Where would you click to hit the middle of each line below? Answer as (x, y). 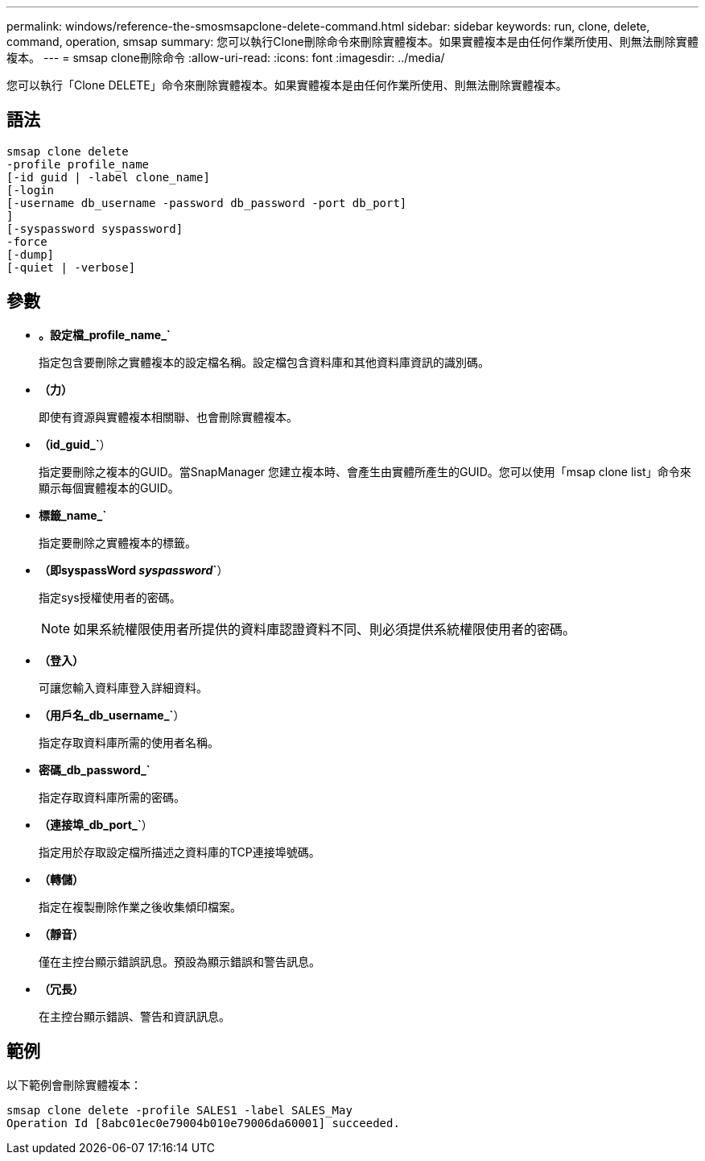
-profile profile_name (78, 164)
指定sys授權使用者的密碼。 (110, 597)
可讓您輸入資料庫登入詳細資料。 (123, 687)
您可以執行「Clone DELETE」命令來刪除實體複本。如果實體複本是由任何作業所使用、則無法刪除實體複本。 (287, 85)
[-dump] (31, 254)
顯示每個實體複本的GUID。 (109, 487)
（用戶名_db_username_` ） (112, 715)
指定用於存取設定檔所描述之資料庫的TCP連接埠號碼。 (179, 852)
